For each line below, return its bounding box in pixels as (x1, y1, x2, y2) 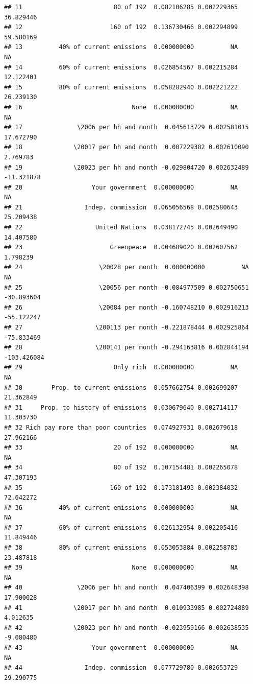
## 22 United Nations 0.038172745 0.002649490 (4, 224, 238, 231)
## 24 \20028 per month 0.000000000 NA (4, 264, 249, 271)
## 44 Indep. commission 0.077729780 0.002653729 (4, 664, 238, 672)
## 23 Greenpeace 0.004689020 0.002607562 (4, 244, 238, 251)
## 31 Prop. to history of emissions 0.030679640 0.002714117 (4, 404, 238, 411)
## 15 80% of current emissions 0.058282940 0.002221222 (4, 83, 238, 91)
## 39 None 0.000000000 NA (4, 564, 238, 572)
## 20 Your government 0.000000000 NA (4, 183, 238, 191)
